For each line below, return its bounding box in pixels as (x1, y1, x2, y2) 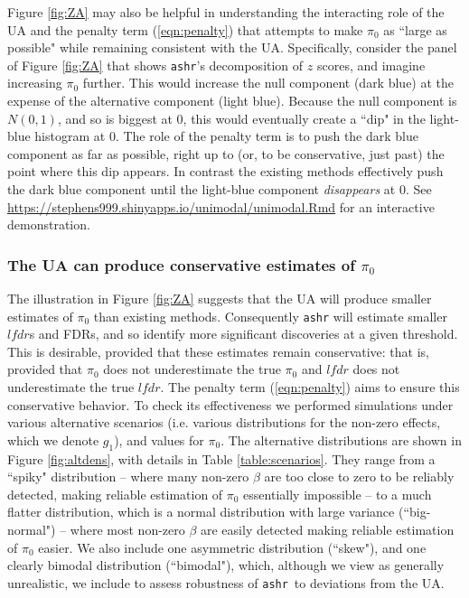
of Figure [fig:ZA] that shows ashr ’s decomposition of (7, 55, 304, 74)
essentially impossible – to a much (243, 484, 432, 503)
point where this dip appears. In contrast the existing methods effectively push (7, 162, 444, 181)
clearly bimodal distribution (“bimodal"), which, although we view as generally (7, 556, 445, 575)
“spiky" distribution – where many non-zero (7, 467, 249, 486)
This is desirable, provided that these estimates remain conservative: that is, (7, 341, 430, 360)
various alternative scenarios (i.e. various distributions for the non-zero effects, (7, 413, 441, 432)
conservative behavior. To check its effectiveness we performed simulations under (7, 395, 454, 414)
